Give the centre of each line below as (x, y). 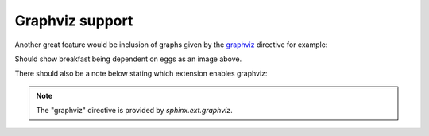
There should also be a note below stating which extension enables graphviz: (141, 74)
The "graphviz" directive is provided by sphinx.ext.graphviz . (135, 111)
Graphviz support (74, 21)
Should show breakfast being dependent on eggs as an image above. (128, 59)
